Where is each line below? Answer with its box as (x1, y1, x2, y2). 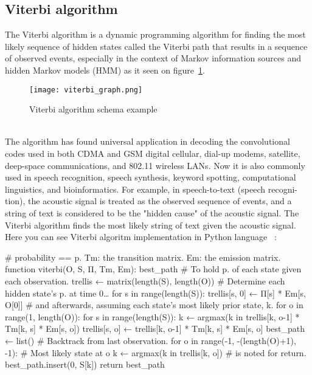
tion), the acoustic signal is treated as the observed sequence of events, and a (5, 194, 292, 207)
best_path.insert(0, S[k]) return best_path (5, 358, 165, 371)
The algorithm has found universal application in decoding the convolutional (5, 135, 290, 148)
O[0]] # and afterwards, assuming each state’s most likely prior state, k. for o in (5, 298, 303, 311)
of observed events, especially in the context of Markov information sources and (5, 52, 302, 64)
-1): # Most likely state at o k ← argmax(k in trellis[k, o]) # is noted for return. (5, 346, 307, 359)
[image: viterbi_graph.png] (29, 85, 143, 94)
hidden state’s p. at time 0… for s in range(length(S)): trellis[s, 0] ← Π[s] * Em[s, (5, 286, 306, 299)
